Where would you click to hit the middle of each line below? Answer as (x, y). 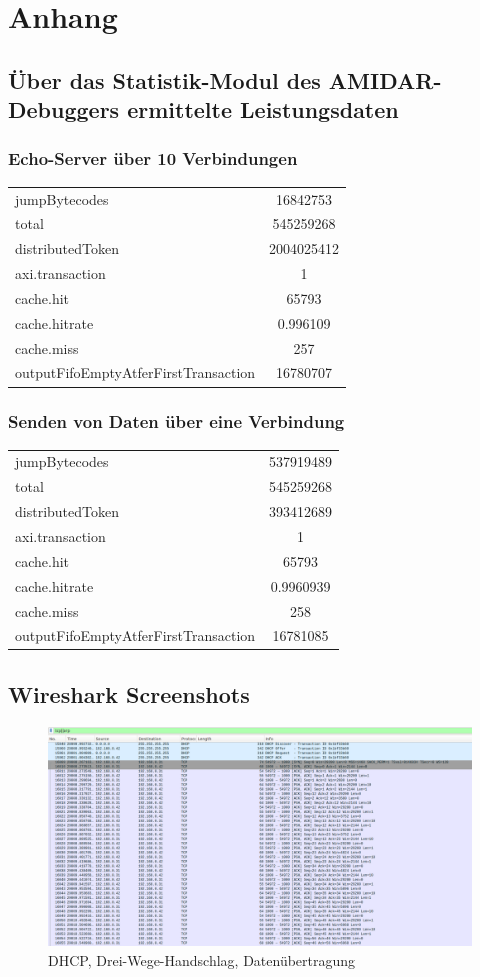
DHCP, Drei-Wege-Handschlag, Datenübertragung (202, 959)
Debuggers (64, 109)
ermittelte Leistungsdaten (263, 109)
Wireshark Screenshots (129, 693)
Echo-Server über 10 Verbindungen (153, 158)
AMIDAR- (385, 79)
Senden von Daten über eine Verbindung (176, 421)
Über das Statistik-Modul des (164, 79)
